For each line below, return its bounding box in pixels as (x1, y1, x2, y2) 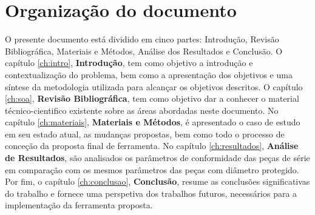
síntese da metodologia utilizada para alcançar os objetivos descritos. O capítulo (5, 80, 303, 93)
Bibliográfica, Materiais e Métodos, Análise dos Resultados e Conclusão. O (5, 44, 283, 57)
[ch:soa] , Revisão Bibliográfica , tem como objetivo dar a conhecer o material (5, 92, 299, 105)
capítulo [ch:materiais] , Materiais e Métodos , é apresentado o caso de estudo (5, 116, 300, 128)
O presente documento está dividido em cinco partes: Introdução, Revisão (5, 33, 279, 45)
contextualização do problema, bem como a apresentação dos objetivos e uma (5, 68, 293, 81)
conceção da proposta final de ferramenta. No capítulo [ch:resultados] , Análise (5, 139, 299, 152)
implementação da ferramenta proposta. (5, 199, 153, 211)
